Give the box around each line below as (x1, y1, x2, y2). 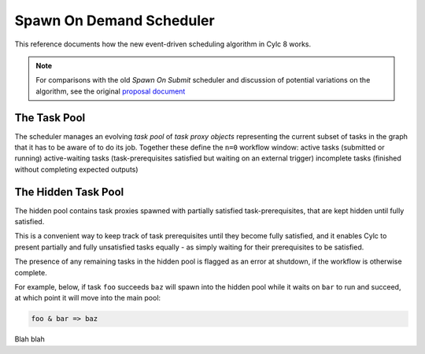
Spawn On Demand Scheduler (14, 12, 216, 29)
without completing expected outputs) (14, 164, 139, 174)
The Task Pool (14, 111, 86, 124)
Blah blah (14, 334, 45, 344)
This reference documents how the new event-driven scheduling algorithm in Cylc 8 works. (14, 39, 312, 49)
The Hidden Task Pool (14, 185, 124, 198)
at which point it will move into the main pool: (14, 293, 161, 303)
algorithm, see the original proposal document (35, 87, 186, 96)
